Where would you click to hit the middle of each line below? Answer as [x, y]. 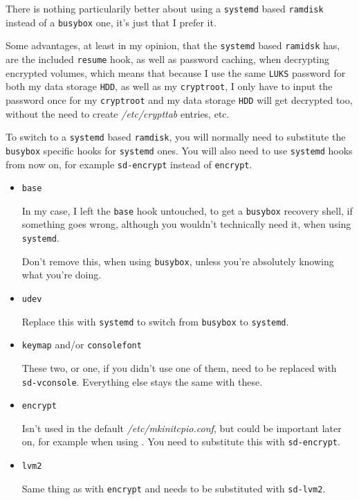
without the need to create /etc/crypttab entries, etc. [118, 113]
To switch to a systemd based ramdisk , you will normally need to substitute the [176, 137]
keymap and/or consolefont [82, 345]
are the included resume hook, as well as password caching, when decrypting [168, 59]
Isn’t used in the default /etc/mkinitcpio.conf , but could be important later [182, 428]
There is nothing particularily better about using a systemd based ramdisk [165, 8]
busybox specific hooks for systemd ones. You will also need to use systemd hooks [179, 150]
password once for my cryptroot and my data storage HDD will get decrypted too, [179, 99]
